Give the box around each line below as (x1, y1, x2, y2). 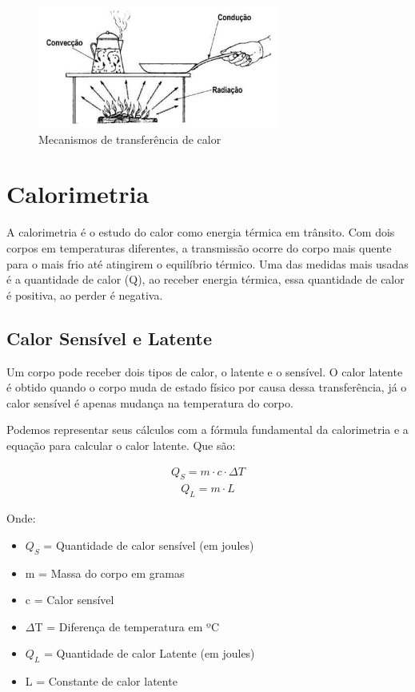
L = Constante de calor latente (25, 673, 178, 690)
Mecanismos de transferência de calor (38, 130, 221, 147)
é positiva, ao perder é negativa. (6, 286, 163, 303)
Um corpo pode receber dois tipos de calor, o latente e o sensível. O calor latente (6, 363, 403, 380)
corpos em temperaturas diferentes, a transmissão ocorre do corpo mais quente (6, 240, 392, 256)
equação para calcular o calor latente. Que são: (6, 436, 236, 453)
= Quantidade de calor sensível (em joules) (43, 536, 254, 553)
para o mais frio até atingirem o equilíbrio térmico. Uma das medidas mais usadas (6, 255, 409, 272)
